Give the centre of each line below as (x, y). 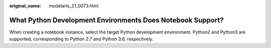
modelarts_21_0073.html (74, 6)
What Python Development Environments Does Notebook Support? (116, 20)
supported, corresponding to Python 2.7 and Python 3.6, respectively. (81, 39)
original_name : (25, 6)
